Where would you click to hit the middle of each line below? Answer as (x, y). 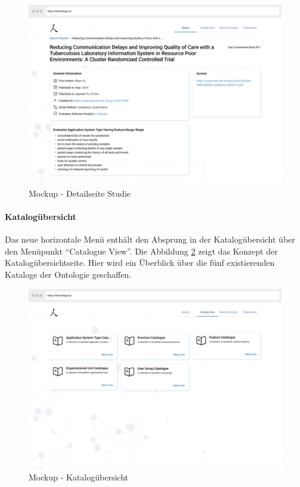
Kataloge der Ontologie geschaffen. (68, 274)
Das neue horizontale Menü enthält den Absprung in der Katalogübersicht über (150, 239)
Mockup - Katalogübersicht (78, 477)
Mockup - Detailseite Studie (80, 193)
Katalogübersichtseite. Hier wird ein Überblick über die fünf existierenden (140, 263)
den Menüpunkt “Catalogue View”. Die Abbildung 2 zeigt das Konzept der (141, 251)
